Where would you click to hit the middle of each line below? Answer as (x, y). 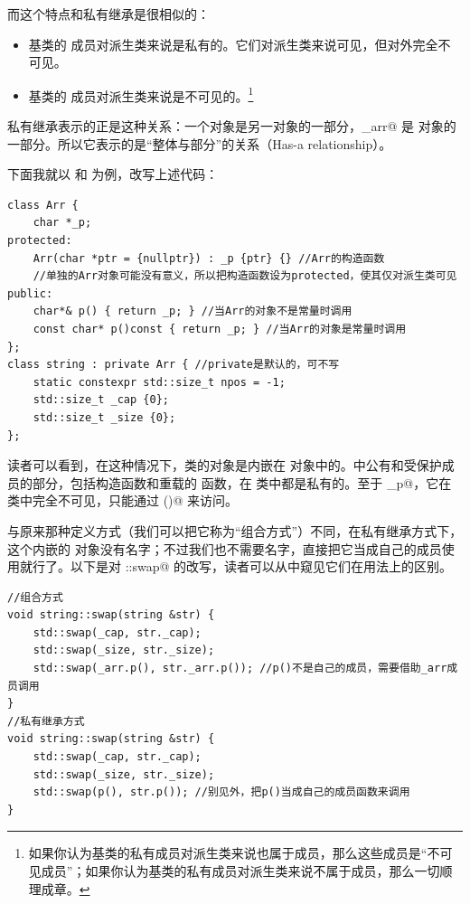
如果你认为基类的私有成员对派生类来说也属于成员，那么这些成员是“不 (234, 853)
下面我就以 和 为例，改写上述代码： (113, 174)
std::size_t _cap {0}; (101, 400)
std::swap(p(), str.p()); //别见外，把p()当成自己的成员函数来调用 (221, 792)
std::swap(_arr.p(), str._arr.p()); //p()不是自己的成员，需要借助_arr (240, 669)
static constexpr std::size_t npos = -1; (159, 382)
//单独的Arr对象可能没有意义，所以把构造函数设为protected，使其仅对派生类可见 (245, 276)
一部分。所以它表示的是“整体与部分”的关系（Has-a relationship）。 (200, 143)
